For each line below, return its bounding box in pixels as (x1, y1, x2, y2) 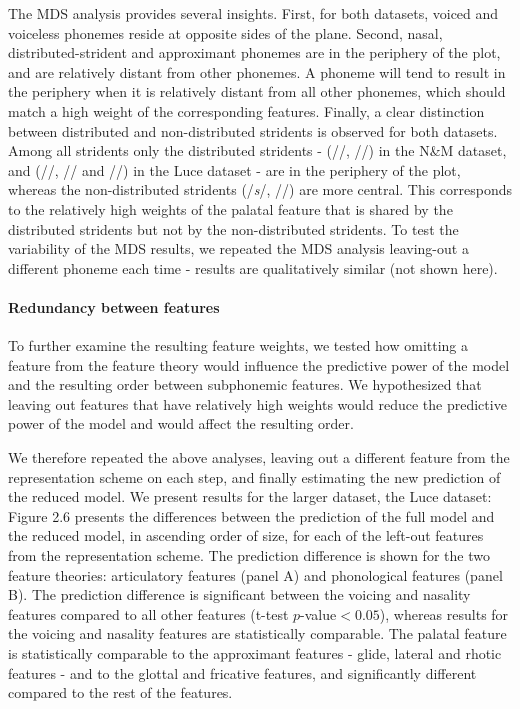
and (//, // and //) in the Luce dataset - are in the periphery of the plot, (8, 159, 461, 180)
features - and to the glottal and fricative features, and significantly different (8, 662, 477, 683)
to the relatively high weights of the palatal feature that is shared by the (8, 198, 453, 219)
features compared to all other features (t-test (8, 603, 289, 624)
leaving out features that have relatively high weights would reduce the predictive (8, 393, 507, 414)
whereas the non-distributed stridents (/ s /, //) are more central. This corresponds (8, 179, 512, 200)
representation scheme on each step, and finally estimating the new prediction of (8, 466, 501, 487)
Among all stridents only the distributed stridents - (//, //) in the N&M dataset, (8, 140, 507, 161)
